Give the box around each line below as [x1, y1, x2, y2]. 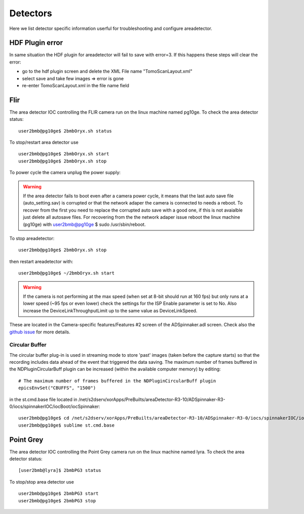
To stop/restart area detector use [9, 140, 79, 146]
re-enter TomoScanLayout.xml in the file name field [22, 83, 129, 89]
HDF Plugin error [9, 39, 63, 47]
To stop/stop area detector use [9, 478, 74, 485]
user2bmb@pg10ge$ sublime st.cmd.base [18, 422, 115, 428]
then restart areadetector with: [9, 258, 73, 264]
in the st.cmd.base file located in [9, 396, 78, 402]
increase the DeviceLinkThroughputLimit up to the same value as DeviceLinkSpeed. [23, 307, 198, 314]
